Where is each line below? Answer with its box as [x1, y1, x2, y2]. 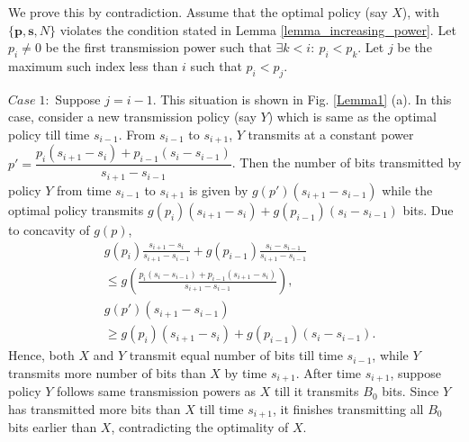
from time [57, 180, 112, 199]
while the [382, 180, 433, 199]
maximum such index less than [8, 56, 178, 75]
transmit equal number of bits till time [129, 346, 343, 365]
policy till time [8, 124, 90, 143]
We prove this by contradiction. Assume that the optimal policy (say [8, 3, 388, 21]
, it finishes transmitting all [272, 399, 424, 418]
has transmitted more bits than [8, 399, 181, 418]
